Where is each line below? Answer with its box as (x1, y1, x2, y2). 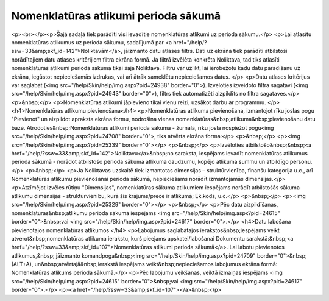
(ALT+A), (11, 261, 34, 268)
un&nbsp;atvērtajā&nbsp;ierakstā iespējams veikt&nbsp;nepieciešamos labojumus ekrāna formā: (34, 261, 278, 268)
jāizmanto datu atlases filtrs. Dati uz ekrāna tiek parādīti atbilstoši (123, 48, 288, 55)
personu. (289, 158, 313, 166)
